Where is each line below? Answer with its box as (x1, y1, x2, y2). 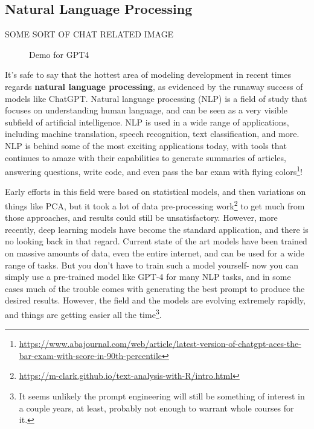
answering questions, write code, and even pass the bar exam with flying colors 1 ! (5, 164, 303, 177)
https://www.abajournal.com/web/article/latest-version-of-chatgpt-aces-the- (19, 337, 301, 350)
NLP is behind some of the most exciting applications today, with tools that (5, 139, 287, 151)
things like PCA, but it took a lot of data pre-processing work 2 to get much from (5, 197, 305, 212)
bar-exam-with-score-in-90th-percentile (19, 349, 162, 361)
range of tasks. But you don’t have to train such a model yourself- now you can (5, 258, 298, 271)
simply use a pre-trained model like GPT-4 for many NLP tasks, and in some (5, 270, 291, 283)
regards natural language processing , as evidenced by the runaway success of (5, 80, 303, 92)
